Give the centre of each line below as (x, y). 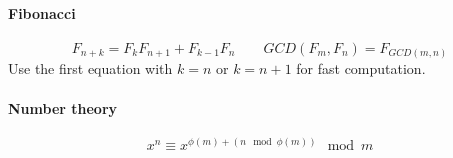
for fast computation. (361, 68)
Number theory (63, 107)
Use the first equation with (90, 68)
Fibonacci (42, 12)
